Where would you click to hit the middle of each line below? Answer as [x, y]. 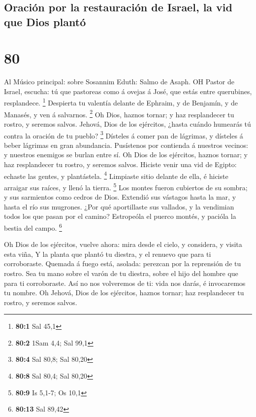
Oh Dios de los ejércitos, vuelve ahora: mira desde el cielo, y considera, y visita [123, 244]
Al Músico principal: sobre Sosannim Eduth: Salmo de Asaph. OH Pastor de [119, 82]
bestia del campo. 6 [33, 227]
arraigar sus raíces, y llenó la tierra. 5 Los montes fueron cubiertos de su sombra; [126, 186]
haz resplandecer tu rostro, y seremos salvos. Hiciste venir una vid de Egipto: [120, 164]
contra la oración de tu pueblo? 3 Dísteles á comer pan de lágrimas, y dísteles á [124, 135]
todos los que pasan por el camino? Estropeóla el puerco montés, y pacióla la [120, 216]
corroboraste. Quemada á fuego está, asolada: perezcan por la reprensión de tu [123, 263]
